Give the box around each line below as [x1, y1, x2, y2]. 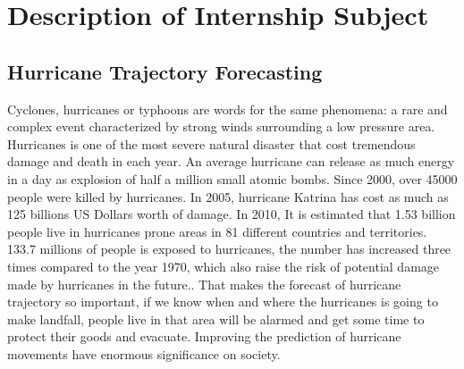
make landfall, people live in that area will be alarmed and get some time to [7, 309, 425, 328]
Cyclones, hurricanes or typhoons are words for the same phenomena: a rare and [7, 99, 448, 118]
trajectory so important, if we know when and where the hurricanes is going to [7, 292, 438, 311]
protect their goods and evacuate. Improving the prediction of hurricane [7, 327, 401, 346]
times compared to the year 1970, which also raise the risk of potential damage [7, 256, 440, 275]
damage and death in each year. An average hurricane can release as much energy [7, 152, 455, 171]
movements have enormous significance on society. [7, 344, 281, 363]
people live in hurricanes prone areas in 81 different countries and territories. [7, 222, 427, 240]
